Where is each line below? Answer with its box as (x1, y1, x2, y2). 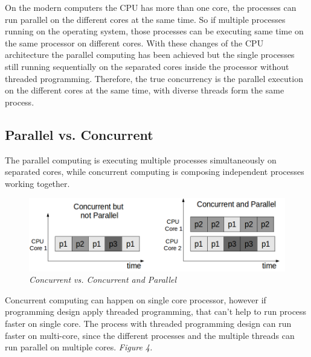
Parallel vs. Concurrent (5, 125, 153, 144)
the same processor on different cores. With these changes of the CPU (5, 36, 264, 49)
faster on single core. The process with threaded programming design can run (5, 317, 292, 329)
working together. (5, 177, 70, 189)
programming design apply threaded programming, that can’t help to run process (5, 305, 307, 318)
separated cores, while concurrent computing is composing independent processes (5, 165, 304, 178)
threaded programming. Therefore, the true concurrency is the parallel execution (5, 72, 303, 84)
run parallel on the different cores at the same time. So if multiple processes (5, 13, 286, 25)
